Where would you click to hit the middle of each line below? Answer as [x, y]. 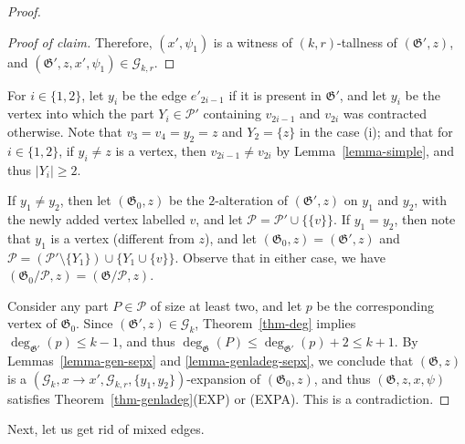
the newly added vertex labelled [96, 218]
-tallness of [367, 41]
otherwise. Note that [65, 131]
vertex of [32, 323]
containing [232, 114]
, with [431, 200]
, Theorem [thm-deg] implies [275, 323]
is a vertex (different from [122, 237]
